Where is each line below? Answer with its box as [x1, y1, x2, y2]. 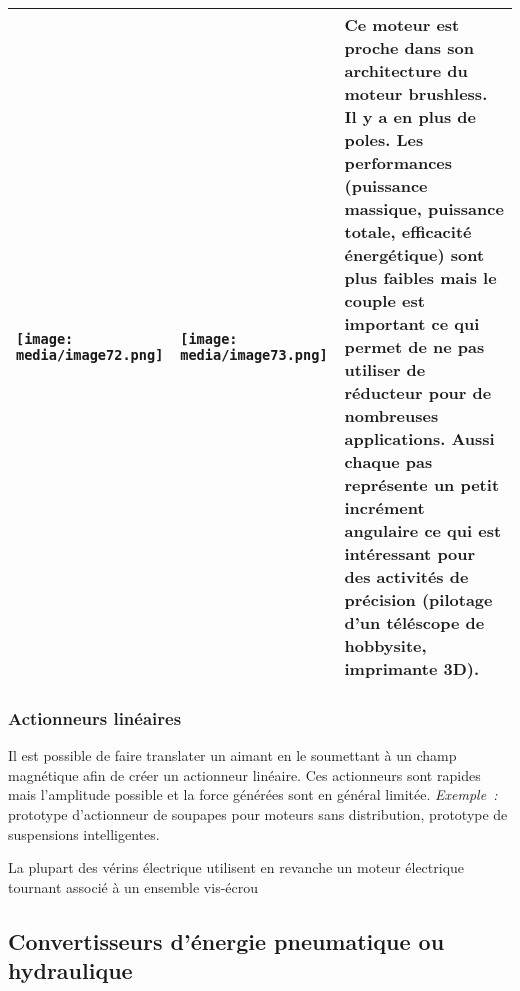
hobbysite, [344, 634, 427, 657]
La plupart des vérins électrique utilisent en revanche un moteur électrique [8, 857, 465, 878]
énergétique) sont [344, 243, 485, 266]
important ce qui [344, 312, 480, 335]
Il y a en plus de [344, 105, 477, 128]
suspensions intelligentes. [8, 823, 160, 844]
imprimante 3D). [344, 657, 480, 680]
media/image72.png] [16, 346, 164, 363]
